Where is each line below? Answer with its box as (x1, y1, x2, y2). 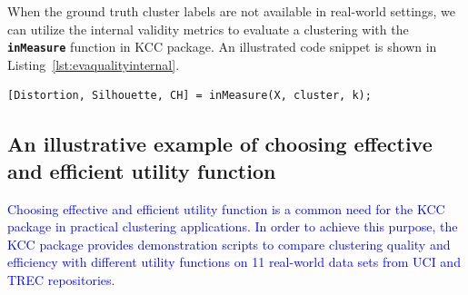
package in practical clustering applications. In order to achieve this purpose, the (7, 217, 458, 236)
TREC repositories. (7, 270, 115, 289)
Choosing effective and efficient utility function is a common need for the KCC (7, 199, 445, 218)
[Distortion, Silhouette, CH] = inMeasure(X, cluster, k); (7, 89, 372, 103)
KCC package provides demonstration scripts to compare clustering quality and (7, 234, 451, 253)
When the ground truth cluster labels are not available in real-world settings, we (7, 2, 455, 20)
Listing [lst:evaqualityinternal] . (7, 54, 180, 74)
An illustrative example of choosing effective (7, 130, 433, 158)
